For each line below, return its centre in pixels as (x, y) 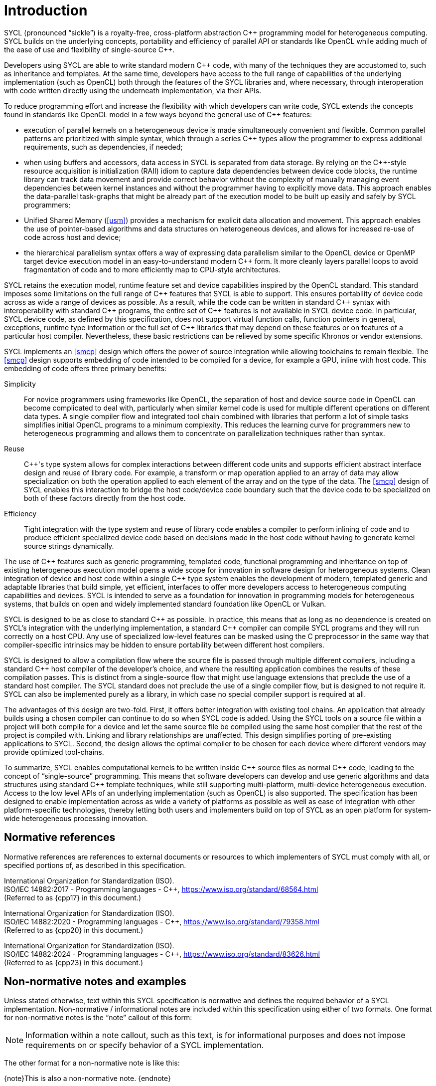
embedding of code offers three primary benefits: (85, 368)
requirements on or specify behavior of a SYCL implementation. (145, 1045)
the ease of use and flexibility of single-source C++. (89, 49)
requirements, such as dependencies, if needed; (103, 147)
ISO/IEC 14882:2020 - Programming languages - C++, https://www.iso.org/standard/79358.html (162, 921)
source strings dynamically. (69, 546)
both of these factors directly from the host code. (105, 498)
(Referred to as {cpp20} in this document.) (74, 930)
